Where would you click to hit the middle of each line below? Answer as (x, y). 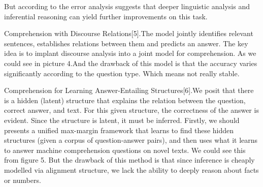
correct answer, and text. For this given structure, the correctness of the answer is (131, 110)
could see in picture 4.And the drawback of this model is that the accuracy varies (131, 63)
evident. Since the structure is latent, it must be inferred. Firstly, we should (122, 120)
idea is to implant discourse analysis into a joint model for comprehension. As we (130, 53)
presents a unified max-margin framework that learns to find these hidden (119, 130)
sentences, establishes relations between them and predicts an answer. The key (126, 43)
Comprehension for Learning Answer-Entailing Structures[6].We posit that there (129, 90)
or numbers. (23, 180)
